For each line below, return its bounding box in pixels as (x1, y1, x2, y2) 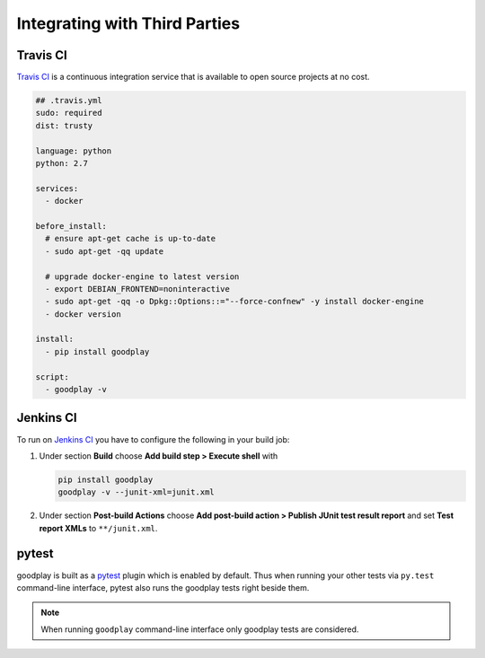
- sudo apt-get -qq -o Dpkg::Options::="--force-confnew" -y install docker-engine (45, 296, 424, 307)
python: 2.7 (35, 158, 89, 168)
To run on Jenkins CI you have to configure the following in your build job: (16, 434, 290, 444)
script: (35, 372, 69, 382)
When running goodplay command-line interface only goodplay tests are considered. (40, 624, 359, 635)
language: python (35, 145, 112, 156)
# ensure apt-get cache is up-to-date (45, 233, 216, 244)
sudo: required (35, 108, 102, 118)
